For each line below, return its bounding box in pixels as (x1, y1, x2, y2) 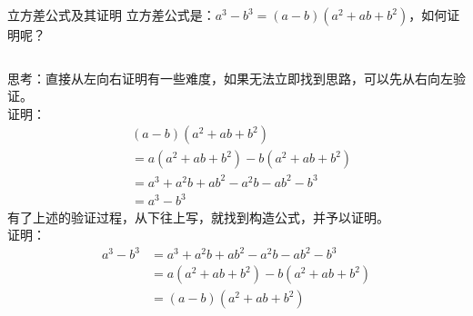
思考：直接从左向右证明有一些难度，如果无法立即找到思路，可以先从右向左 (7, 68, 453, 87)
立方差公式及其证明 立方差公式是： (7, 5, 216, 24)
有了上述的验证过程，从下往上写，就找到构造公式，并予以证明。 (7, 207, 389, 226)
